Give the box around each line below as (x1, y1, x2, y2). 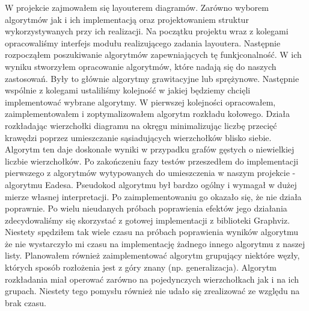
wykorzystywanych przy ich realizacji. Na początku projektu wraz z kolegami (5, 25, 289, 37)
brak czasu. (5, 296, 46, 309)
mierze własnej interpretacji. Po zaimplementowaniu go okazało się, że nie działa (5, 190, 302, 203)
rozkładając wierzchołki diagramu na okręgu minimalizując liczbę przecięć (5, 119, 277, 131)
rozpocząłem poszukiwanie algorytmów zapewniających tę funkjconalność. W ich (5, 48, 302, 61)
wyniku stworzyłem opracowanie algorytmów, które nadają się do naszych (5, 60, 277, 72)
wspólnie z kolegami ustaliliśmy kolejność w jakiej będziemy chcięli (5, 84, 251, 96)
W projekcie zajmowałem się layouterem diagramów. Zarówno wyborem (5, 1, 269, 13)
